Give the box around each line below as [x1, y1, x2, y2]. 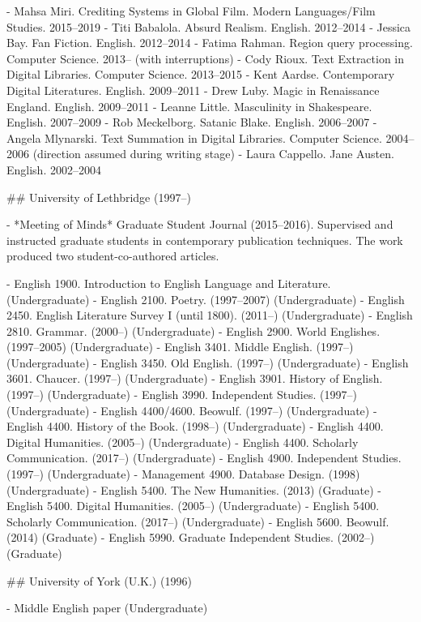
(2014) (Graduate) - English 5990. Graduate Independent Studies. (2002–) [6, 529, 375, 546]
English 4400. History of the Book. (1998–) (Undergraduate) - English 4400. [6, 418, 384, 435]
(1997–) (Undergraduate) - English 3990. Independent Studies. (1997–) [6, 386, 357, 403]
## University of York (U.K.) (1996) [6, 572, 192, 589]
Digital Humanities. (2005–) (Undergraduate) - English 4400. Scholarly [6, 433, 359, 450]
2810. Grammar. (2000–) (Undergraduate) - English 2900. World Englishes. [6, 322, 381, 339]
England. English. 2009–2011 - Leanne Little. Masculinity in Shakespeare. [6, 97, 372, 114]
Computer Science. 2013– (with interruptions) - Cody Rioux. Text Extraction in [6, 49, 405, 66]
